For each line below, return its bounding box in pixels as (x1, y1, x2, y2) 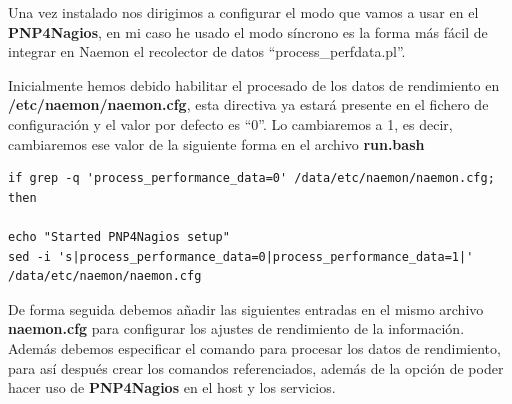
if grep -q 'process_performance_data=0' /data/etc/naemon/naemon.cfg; (8, 171, 495, 186)
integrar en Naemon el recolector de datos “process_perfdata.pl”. (8, 41, 406, 62)
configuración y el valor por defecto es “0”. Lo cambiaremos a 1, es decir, (8, 113, 453, 134)
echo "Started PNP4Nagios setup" (8, 229, 230, 244)
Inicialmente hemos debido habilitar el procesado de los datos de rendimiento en (8, 74, 500, 95)
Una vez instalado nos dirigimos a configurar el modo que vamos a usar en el (8, 2, 479, 22)
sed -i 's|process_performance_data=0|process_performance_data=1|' (8, 249, 474, 264)
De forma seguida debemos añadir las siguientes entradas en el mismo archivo (8, 298, 484, 319)
